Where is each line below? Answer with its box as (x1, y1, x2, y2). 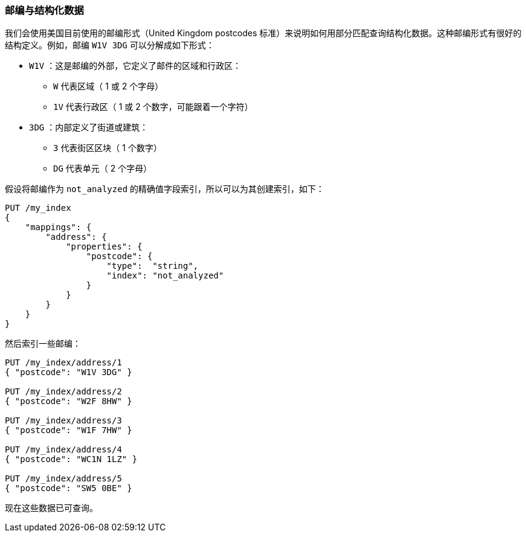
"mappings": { (25, 222, 92, 233)
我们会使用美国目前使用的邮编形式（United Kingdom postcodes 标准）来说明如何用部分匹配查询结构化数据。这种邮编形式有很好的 (5, 28, 522, 39)
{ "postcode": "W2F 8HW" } (5, 396, 132, 407)
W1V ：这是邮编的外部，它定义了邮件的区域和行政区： (29, 60, 242, 71)
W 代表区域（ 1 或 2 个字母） (53, 81, 164, 92)
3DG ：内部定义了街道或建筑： (29, 122, 149, 133)
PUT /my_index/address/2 (5, 387, 122, 397)
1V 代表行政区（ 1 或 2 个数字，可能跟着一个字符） (53, 101, 253, 112)
